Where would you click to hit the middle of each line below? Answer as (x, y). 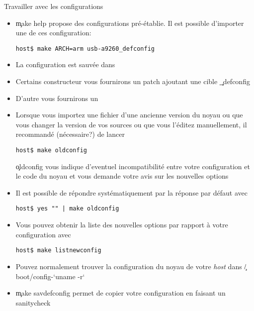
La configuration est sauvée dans (65, 64)
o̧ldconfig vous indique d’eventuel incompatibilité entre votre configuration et (133, 166)
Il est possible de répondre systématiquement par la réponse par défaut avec (131, 192)
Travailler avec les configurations (54, 6)
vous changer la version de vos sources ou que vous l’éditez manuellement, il (131, 124)
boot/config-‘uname (45, 276)
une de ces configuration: (53, 33)
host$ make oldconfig (51, 150)
